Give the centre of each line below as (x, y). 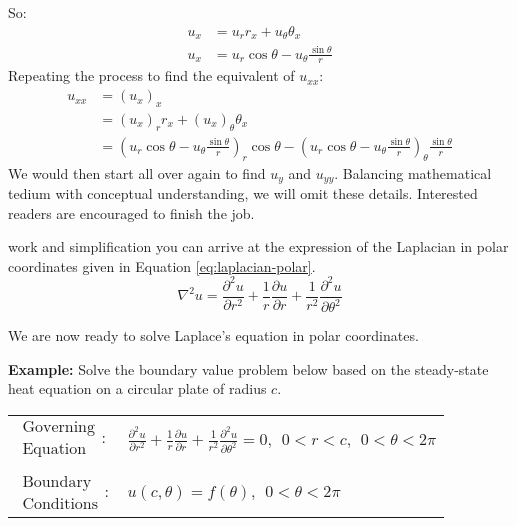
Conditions (60, 504)
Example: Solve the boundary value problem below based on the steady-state (248, 368)
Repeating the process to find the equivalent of (151, 75)
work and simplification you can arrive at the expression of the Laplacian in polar (258, 246)
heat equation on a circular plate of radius (137, 388)
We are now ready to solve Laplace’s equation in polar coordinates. (213, 335)
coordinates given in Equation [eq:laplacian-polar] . (162, 265)
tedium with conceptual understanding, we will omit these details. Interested (243, 192)
